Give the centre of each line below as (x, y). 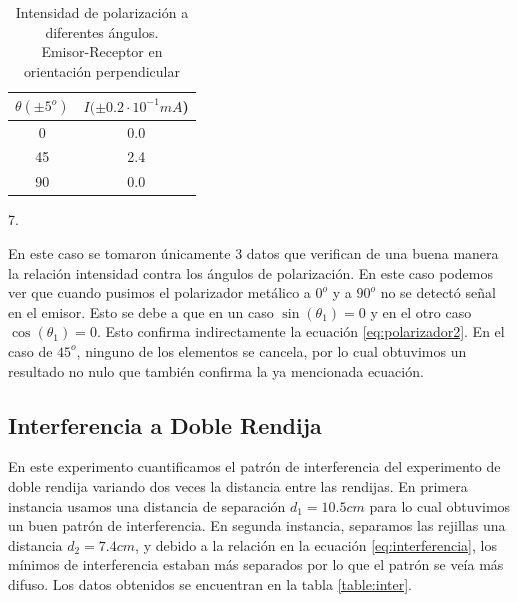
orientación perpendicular (101, 70)
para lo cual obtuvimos (440, 505)
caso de (30, 350)
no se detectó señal (438, 292)
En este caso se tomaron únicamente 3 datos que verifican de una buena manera (253, 253)
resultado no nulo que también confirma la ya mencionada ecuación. (216, 370)
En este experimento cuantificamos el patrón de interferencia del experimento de (254, 466)
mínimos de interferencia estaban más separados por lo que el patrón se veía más (256, 564)
